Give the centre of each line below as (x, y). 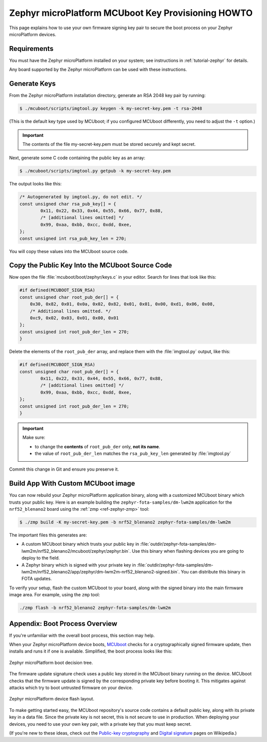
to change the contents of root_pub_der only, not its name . (97, 446)
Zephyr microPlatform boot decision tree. (51, 662)
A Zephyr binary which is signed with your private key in (79, 565)
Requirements (31, 49)
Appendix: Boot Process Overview (63, 624)
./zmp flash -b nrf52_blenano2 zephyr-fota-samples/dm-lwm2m (95, 608)
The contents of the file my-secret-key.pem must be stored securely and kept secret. (109, 144)
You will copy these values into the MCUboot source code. (69, 251)
